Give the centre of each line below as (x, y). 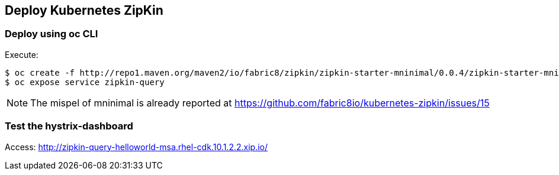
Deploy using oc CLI (52, 34)
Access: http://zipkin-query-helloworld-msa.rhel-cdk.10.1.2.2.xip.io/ (136, 147)
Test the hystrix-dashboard (69, 126)
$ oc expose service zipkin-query (85, 82)
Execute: (22, 54)
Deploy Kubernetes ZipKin (84, 10)
